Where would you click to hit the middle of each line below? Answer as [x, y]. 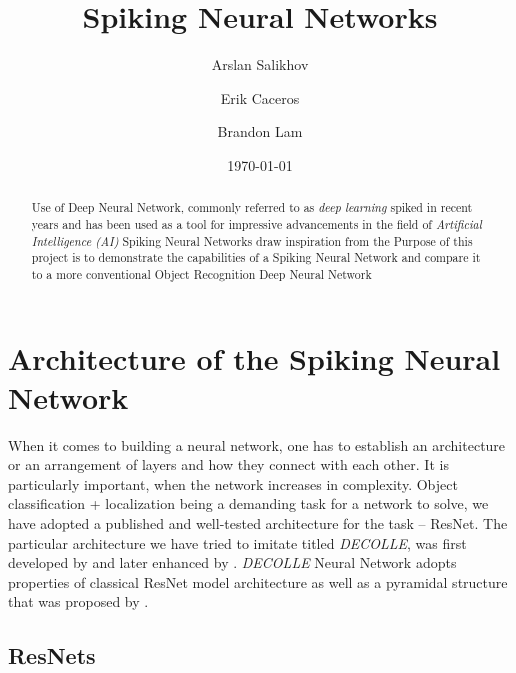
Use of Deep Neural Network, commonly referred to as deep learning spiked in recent [252, 207]
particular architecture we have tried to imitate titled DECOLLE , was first [237, 542]
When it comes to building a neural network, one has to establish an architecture [257, 444]
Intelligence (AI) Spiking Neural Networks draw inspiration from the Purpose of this [252, 240]
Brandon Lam [260, 131]
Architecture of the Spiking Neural [254, 357]
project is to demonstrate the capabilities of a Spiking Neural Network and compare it [256, 257]
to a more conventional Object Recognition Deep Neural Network [201, 273]
